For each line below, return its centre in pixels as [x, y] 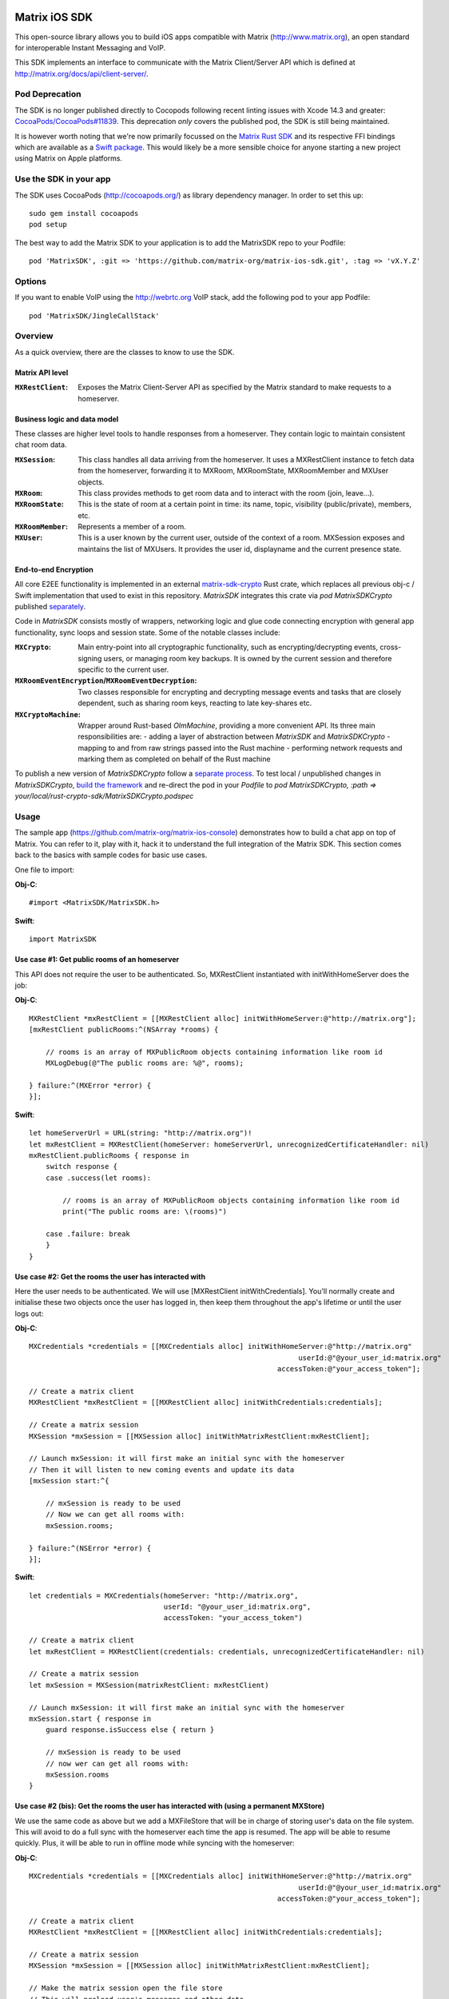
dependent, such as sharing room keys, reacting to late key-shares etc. [195, 703]
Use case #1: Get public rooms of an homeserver [97, 960]
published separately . [50, 607]
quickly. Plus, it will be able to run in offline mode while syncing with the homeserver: [155, 1843]
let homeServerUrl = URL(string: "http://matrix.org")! [141, 1133]
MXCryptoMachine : [48, 714]
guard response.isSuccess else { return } [130, 1730]
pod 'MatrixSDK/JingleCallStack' [94, 315]
